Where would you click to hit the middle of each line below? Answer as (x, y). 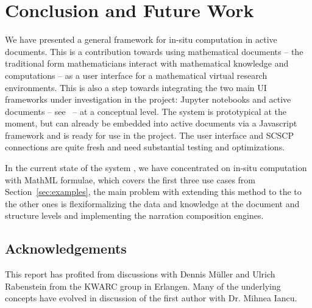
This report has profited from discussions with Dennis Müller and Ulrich (140, 274)
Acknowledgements (66, 248)
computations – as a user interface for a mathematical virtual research (136, 75)
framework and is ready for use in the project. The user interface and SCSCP (149, 135)
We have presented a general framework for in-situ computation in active (141, 39)
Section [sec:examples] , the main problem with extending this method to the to (153, 192)
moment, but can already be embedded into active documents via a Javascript (151, 123)
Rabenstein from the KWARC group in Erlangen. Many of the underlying (143, 286)
